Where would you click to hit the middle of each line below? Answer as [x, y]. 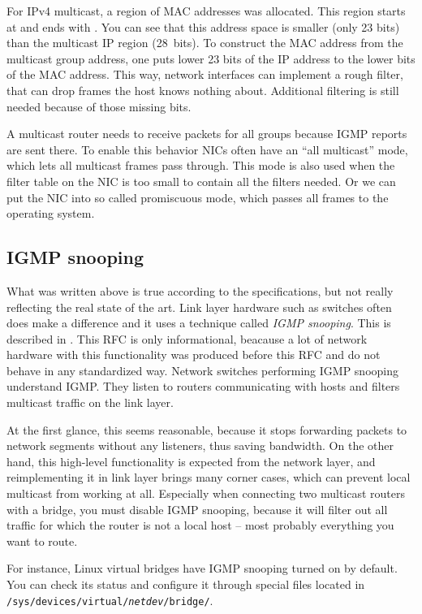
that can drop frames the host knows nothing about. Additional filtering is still [203, 90]
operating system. [51, 213]
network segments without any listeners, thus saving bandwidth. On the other [200, 445]
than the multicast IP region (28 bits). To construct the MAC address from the [205, 43]
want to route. [42, 540]
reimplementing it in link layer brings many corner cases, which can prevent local [209, 477]
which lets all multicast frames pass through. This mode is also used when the [201, 165]
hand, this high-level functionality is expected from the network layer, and [191, 461]
